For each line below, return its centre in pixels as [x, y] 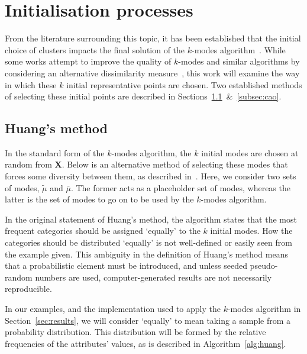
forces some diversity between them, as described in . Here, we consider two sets [151, 176]
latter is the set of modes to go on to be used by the [99, 199]
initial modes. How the [251, 231]
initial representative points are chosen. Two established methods [184, 84]
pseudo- [264, 265]
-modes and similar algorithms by [239, 61]
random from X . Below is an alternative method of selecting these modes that [146, 164]
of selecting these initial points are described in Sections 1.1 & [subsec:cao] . [143, 96]
